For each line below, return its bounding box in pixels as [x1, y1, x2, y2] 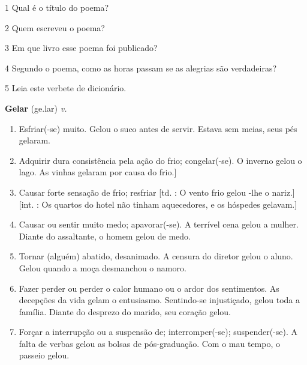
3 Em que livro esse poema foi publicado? [5, 41, 158, 54]
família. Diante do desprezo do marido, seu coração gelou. [19, 305, 231, 318]
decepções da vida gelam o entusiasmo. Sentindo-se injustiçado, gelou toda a [19, 294, 300, 306]
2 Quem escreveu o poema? [5, 21, 105, 34]
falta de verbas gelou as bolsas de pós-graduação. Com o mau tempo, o [19, 337, 280, 349]
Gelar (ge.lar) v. [5, 101, 67, 114]
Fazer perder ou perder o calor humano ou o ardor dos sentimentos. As [19, 282, 279, 294]
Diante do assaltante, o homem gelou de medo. [19, 229, 191, 242]
